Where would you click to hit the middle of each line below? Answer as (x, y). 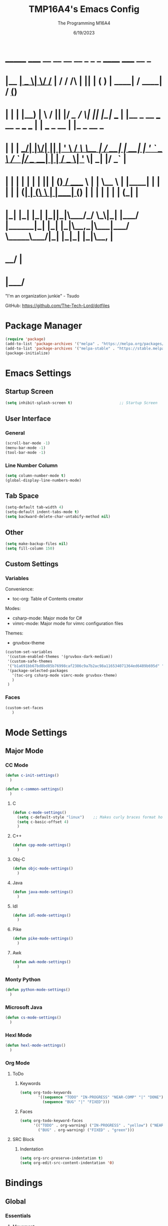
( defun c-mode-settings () (39, 812)
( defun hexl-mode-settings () (35, 1045)
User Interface (28, 418)
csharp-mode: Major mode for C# (47, 618)
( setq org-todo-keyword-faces (51, 1120)
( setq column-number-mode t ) (35, 475)
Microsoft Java (24, 1007)
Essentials (18, 1215)
